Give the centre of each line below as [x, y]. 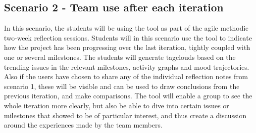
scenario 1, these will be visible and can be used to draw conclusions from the [122, 86]
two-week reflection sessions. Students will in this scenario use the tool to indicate [128, 37]
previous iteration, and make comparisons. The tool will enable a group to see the [128, 96]
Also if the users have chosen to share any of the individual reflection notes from [126, 76]
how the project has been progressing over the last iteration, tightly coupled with [127, 47]
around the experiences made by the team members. [83, 125]
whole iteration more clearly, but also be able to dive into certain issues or [117, 105]
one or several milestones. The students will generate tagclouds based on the [120, 57]
